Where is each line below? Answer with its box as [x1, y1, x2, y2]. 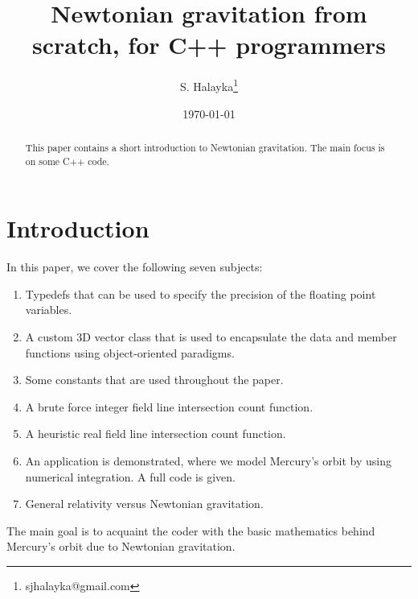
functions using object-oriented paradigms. [25, 344, 235, 361]
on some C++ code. [25, 154, 109, 167]
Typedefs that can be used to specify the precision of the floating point [25, 285, 376, 302]
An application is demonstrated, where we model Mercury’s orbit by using [25, 452, 391, 469]
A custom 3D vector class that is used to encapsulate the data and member [25, 328, 397, 345]
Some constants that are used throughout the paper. [25, 371, 284, 388]
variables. [25, 301, 72, 318]
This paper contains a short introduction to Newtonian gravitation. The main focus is [25, 140, 385, 154]
